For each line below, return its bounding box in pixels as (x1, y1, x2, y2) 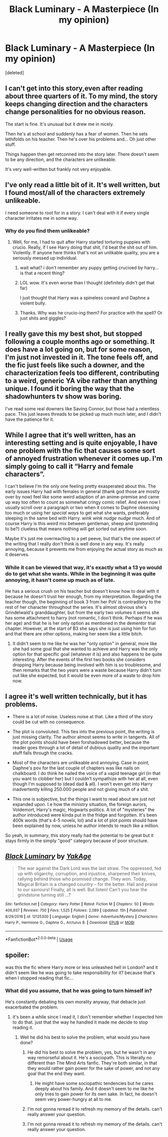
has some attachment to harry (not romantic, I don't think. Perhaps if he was (5, 614, 162, 620)
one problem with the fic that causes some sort (5, 446, 155, 455)
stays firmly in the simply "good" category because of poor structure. (5, 838, 148, 844)
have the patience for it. (5, 416, 54, 422)
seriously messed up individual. (12, 255, 78, 261)
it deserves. (5, 552, 29, 558)
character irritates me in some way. (5, 215, 78, 221)
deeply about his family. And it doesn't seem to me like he (34, 1085, 154, 1091)
